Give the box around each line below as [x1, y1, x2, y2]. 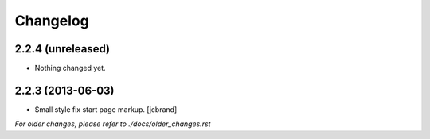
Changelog [14, 12, 89, 29]
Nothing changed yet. [34, 64, 107, 73]
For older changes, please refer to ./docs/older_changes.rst [14, 119, 211, 129]
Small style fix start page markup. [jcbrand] [34, 104, 178, 114]
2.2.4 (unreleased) [14, 42, 111, 56]
